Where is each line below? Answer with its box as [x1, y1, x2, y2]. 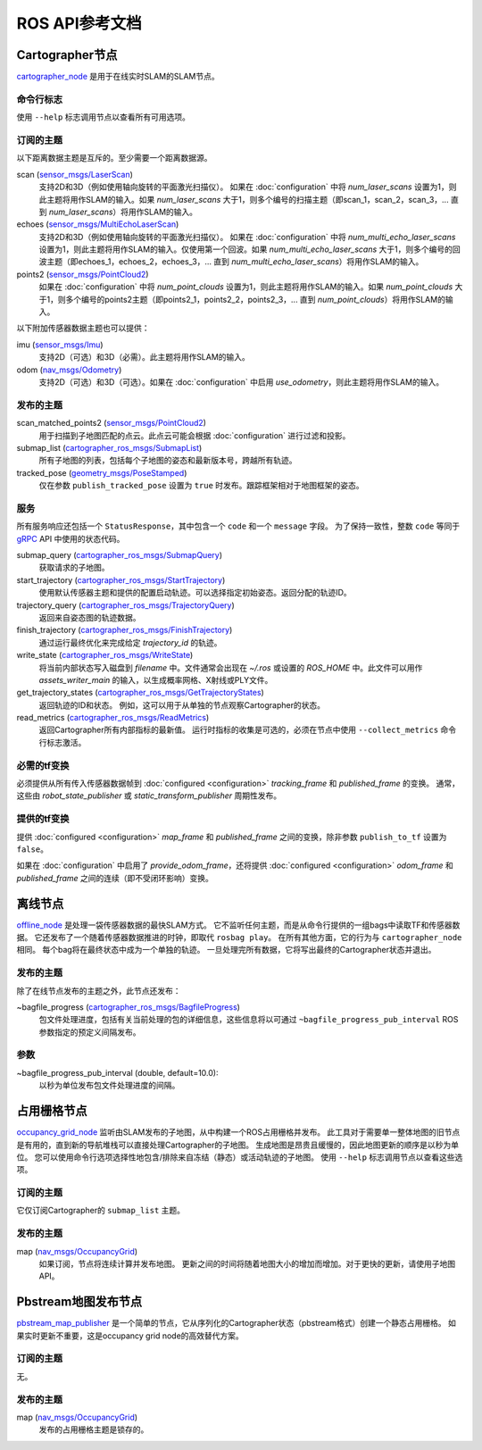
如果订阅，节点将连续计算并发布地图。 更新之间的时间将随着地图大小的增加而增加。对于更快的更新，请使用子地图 [38, 1258, 455, 1269]
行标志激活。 [38, 737, 87, 747]
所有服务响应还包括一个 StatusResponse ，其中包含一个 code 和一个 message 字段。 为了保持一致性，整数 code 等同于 [16, 521, 460, 531]
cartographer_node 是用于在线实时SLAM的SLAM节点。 [16, 71, 220, 82]
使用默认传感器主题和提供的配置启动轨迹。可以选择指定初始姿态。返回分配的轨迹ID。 [38, 587, 352, 598]
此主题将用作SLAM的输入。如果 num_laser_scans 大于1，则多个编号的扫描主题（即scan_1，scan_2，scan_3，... [38, 194, 450, 204]
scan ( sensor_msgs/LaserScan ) [16, 169, 134, 179]
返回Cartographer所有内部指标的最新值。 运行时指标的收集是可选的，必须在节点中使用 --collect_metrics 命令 [38, 724, 457, 736]
